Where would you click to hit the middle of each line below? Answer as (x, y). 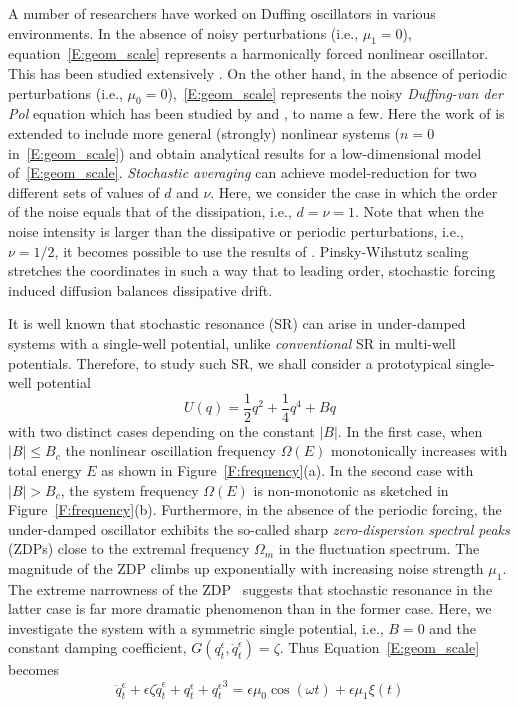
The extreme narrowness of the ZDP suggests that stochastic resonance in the (250, 588)
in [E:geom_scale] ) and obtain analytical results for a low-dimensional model (245, 152)
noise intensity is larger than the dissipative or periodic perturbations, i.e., (236, 230)
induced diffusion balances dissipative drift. (140, 289)
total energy (45, 469)
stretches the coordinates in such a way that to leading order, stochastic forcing (252, 270)
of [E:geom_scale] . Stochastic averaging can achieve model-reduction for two (242, 172)
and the (452, 627)
